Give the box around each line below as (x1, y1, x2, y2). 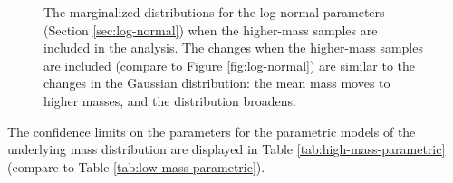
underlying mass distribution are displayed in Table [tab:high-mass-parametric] (7, 140, 446, 159)
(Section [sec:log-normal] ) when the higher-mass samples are (43, 20, 378, 39)
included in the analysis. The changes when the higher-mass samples (43, 38, 423, 57)
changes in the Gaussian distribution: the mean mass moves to (43, 73, 390, 92)
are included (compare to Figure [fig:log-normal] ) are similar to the (43, 55, 416, 74)
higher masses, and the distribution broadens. (43, 91, 296, 110)
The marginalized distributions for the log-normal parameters (43, 3, 385, 21)
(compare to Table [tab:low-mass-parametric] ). (7, 157, 265, 176)
